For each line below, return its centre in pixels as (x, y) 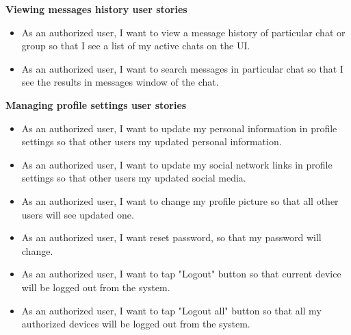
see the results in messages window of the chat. (120, 82)
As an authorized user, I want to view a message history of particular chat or (183, 32)
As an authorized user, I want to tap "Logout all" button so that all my (171, 310)
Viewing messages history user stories (96, 9)
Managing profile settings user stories (96, 104)
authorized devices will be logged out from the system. (136, 324)
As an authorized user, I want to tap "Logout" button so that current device (181, 274)
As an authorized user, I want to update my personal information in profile (179, 128)
